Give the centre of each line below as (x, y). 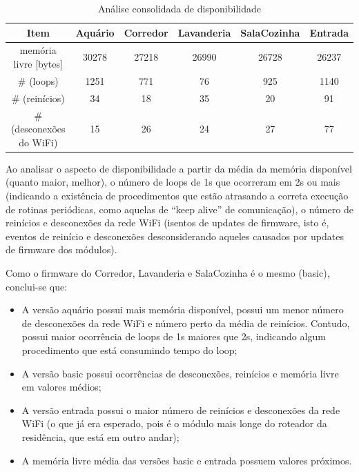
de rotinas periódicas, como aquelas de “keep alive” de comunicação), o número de (179, 209)
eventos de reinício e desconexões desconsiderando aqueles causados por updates (175, 236)
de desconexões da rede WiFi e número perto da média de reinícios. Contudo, (186, 323)
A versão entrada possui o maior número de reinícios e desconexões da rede (181, 410)
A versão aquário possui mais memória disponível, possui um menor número (183, 309)
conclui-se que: (37, 286)
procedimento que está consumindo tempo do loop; (129, 350)
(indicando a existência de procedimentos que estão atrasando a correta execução (177, 196)
